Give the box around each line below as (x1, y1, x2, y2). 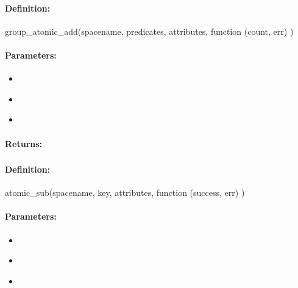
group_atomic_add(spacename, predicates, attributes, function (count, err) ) (5, 24, 294, 37)
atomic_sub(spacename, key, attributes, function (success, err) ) (5, 186, 245, 199)
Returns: (5, 137, 43, 149)
